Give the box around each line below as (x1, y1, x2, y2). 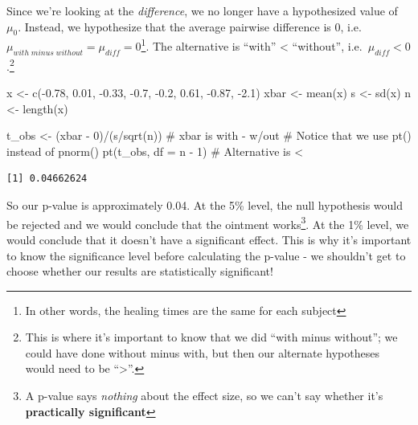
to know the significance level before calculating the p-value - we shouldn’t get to (6, 247, 406, 264)
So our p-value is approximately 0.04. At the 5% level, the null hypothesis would (6, 197, 404, 214)
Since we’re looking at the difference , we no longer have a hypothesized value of (6, 2, 398, 18)
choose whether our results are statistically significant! (6, 263, 273, 280)
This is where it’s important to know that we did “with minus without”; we (25, 329, 398, 345)
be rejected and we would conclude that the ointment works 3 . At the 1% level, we (6, 213, 409, 232)
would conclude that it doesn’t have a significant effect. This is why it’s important (6, 231, 412, 247)
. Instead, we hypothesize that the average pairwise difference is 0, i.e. (18, 18, 362, 35)
